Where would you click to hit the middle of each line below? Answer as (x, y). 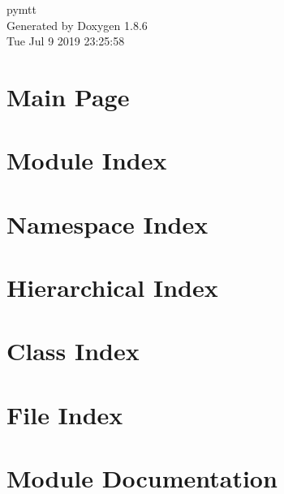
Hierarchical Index (112, 288)
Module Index (87, 160)
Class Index (73, 351)
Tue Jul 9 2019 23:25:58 (66, 41)
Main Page (68, 96)
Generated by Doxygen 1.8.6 (77, 25)
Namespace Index (108, 223)
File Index (65, 414)
